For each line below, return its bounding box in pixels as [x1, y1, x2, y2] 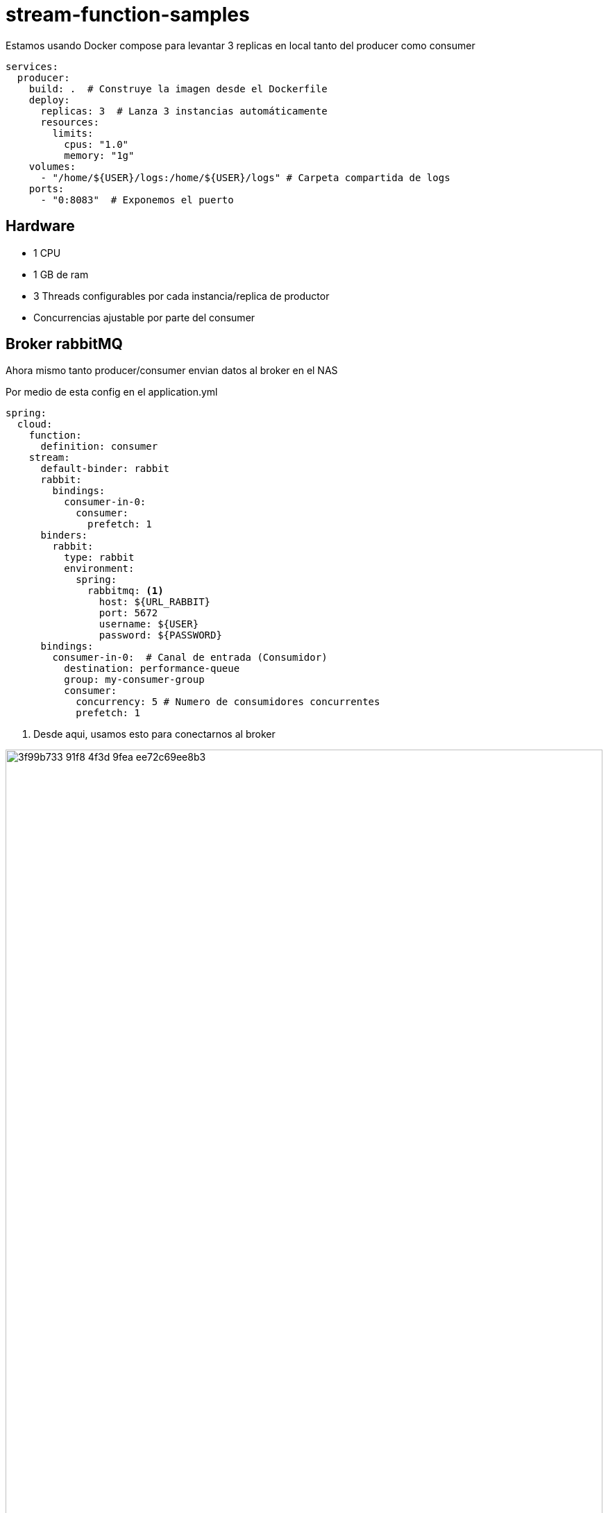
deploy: [28, 94, 70, 105]
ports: [28, 183, 65, 194]
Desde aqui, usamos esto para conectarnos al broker [33, 728, 276, 741]
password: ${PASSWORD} [99, 629, 222, 641]
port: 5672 [99, 607, 158, 619]
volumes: [28, 160, 76, 172]
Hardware [6, 217, 75, 235]
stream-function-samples [6, 3, 250, 26]
